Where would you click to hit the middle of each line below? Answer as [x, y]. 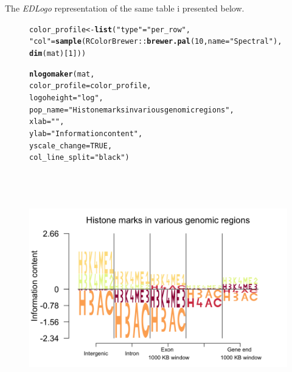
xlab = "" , [47, 122]
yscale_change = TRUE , [71, 146]
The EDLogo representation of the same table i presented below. [125, 8]
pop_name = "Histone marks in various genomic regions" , [132, 110]
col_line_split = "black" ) [79, 158]
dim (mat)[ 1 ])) [58, 53]
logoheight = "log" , [66, 98]
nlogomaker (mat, [62, 74]
